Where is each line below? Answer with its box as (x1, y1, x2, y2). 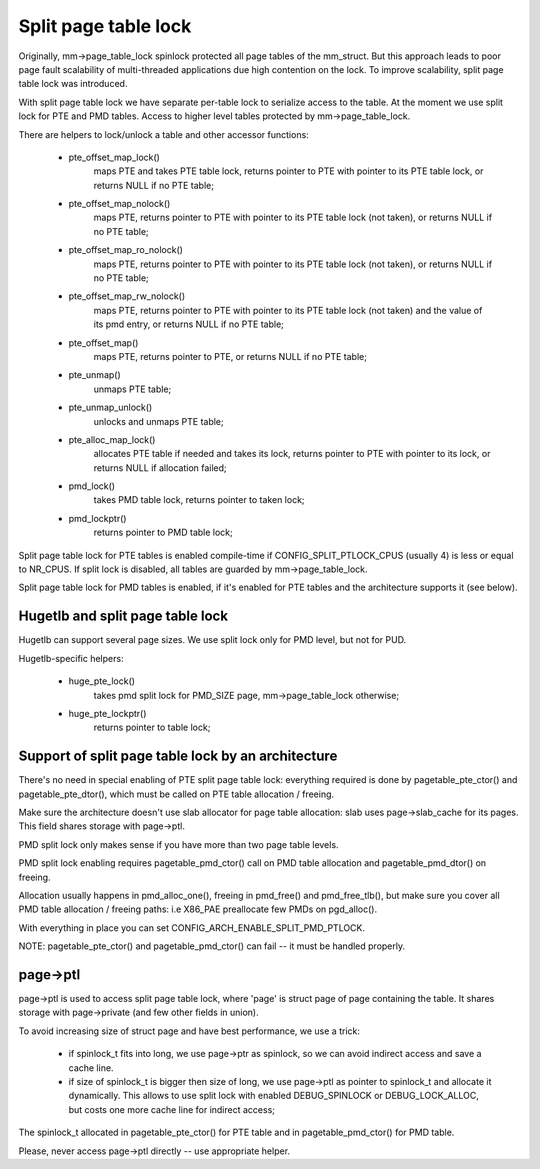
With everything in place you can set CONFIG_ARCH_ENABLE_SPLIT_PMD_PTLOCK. (18, 921, 365, 934)
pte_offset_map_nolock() (68, 198, 171, 210)
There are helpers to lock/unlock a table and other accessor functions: (18, 128, 309, 140)
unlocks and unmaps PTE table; (93, 415, 224, 427)
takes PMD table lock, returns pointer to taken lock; (93, 494, 305, 506)
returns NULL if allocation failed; (93, 461, 227, 474)
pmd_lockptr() (68, 512, 127, 524)
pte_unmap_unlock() (68, 401, 153, 414)
